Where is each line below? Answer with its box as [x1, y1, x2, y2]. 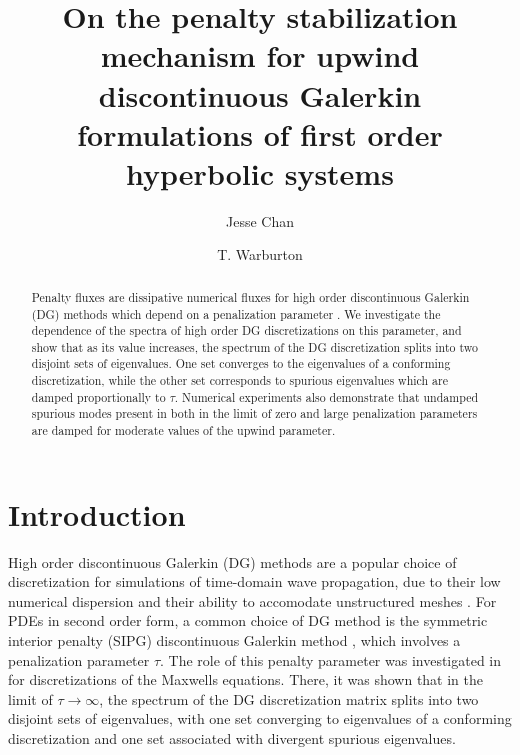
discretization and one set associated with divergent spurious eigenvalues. [8, 728, 456, 749]
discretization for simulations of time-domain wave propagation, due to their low [8, 571, 501, 592]
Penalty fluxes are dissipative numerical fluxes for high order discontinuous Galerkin [31, 288, 470, 305]
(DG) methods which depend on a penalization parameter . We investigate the [31, 305, 441, 322]
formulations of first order [77, 113, 443, 154]
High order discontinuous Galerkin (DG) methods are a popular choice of [8, 551, 457, 572]
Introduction [8, 493, 186, 534]
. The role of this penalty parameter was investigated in [160, 649, 502, 670]
